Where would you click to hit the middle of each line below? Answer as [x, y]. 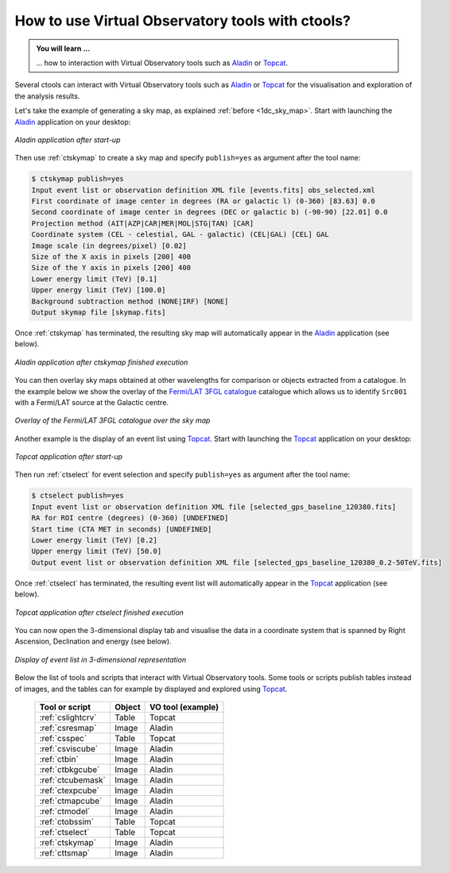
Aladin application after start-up [68, 140]
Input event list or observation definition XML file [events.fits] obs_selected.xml [203, 190]
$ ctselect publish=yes [78, 496]
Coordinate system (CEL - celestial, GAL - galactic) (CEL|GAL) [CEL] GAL [180, 235]
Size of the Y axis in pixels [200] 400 [111, 268]
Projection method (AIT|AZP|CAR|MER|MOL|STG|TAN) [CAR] [143, 223]
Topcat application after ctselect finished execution [99, 612]
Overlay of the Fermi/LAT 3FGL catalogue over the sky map [112, 420]
